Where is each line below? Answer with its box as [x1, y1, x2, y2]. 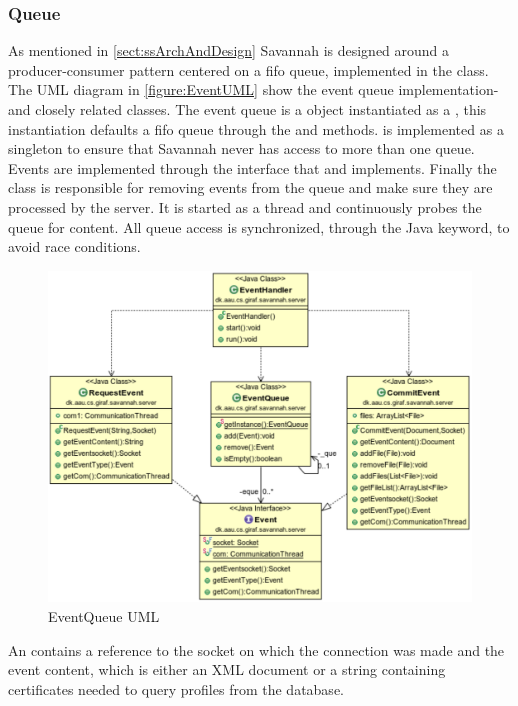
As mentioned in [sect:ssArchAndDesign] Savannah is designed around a [8, 40, 450, 61]
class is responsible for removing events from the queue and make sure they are [8, 177, 493, 198]
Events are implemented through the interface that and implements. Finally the [8, 157, 497, 178]
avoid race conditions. [8, 236, 141, 257]
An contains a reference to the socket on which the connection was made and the [8, 639, 505, 660]
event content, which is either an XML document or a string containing [8, 659, 446, 680]
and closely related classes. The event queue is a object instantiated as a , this [8, 99, 487, 119]
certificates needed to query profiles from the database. [8, 678, 344, 699]
